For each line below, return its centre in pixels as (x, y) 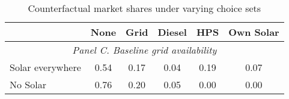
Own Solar (254, 32)
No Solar (28, 84)
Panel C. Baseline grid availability (144, 50)
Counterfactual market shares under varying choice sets (144, 8)
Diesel (172, 32)
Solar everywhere (45, 67)
